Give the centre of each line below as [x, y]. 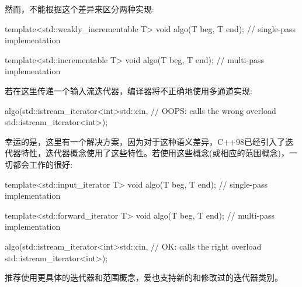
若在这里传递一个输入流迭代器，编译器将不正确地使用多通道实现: [129, 90]
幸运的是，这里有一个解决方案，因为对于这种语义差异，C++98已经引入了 [145, 141]
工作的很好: [51, 164]
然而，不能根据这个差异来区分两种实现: [79, 9]
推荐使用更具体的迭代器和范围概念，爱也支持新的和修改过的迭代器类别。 [144, 277]
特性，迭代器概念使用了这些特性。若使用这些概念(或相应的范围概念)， [155, 153]
